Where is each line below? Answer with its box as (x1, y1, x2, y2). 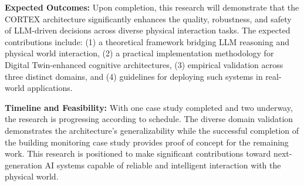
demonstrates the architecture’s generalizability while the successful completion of (5, 124, 299, 136)
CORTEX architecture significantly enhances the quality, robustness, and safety (5, 12, 292, 25)
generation (5, 158, 42, 171)
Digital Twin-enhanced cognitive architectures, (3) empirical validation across (5, 58, 283, 70)
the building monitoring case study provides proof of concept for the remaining (5, 136, 289, 148)
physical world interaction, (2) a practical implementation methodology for (5, 47, 274, 59)
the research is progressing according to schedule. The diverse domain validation (5, 113, 293, 125)
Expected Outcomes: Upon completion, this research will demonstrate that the (5, 1, 299, 13)
